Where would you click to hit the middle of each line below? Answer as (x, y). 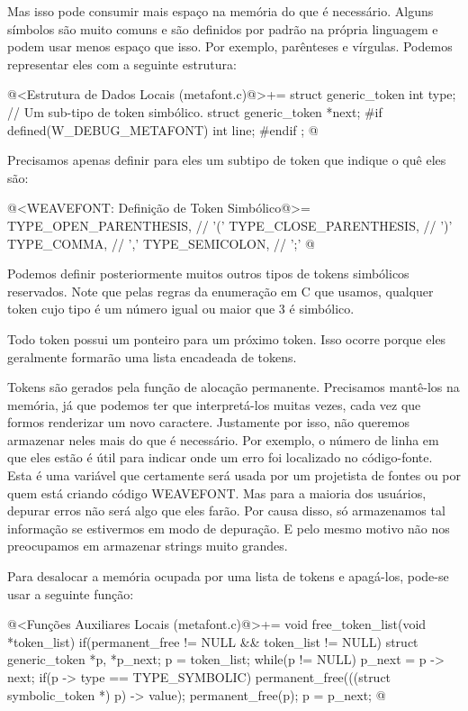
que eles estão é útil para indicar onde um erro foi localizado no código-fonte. (220, 457)
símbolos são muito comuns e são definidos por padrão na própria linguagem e (223, 28)
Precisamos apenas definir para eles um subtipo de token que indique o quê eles (227, 160)
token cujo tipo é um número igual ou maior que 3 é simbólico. (181, 309)
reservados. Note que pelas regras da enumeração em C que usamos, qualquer (220, 291)
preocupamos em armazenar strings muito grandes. (148, 546)
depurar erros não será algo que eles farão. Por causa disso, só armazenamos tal (226, 510)
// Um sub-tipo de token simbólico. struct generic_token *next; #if (195, 111)
